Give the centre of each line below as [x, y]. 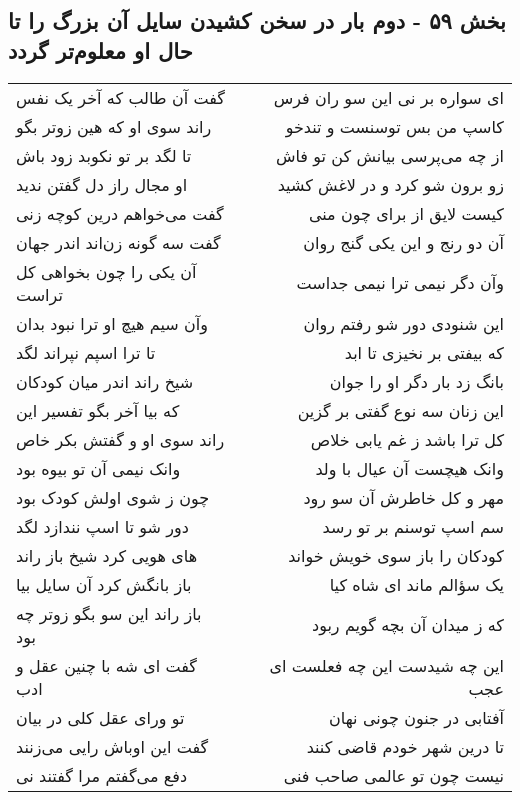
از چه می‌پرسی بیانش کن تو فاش [389, 155]
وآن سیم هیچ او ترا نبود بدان [112, 323]
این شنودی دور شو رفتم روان [403, 323]
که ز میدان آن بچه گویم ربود [408, 625]
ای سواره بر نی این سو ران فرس [388, 97]
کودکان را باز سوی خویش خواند [396, 555]
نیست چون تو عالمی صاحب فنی [393, 775]
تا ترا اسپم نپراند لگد [86, 352]
